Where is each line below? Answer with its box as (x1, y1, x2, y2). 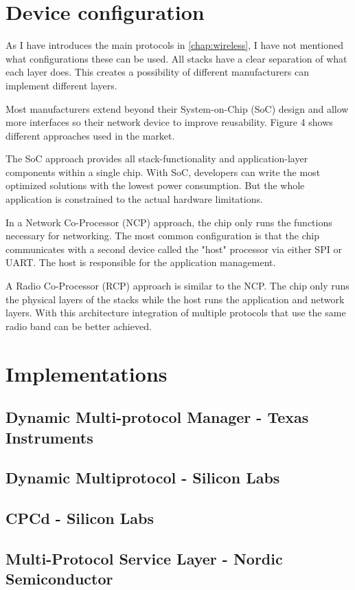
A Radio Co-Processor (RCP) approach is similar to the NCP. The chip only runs (5, 278, 350, 293)
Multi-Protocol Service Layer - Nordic (5, 547, 283, 569)
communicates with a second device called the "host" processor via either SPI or (5, 241, 342, 256)
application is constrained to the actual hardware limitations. (5, 192, 263, 206)
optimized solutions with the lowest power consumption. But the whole (5, 178, 305, 193)
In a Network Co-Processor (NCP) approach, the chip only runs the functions (5, 215, 332, 229)
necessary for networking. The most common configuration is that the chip (5, 228, 320, 243)
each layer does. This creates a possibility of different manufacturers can (5, 65, 310, 79)
